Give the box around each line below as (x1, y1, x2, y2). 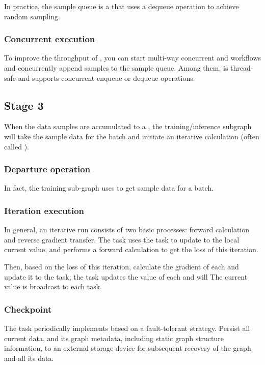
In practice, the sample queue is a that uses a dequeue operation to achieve (4, 1, 239, 11)
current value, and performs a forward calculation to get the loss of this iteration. (4, 244, 258, 255)
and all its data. (4, 352, 54, 363)
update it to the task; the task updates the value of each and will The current (4, 271, 248, 282)
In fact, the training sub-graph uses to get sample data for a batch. (4, 182, 214, 193)
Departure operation (4, 163, 91, 175)
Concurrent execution (4, 33, 95, 45)
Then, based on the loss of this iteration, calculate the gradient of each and (4, 261, 239, 271)
